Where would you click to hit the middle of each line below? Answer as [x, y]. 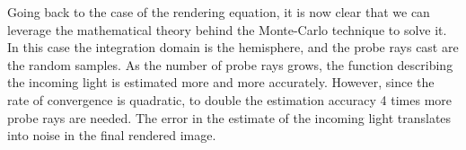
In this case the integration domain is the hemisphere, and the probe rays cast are [233, 47]
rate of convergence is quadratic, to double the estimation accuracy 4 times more [230, 99]
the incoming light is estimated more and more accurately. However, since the [221, 82]
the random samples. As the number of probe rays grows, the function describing [230, 64]
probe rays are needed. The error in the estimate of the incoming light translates [229, 117]
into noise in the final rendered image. [112, 135]
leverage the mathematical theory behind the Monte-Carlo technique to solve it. [227, 29]
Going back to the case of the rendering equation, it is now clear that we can [219, 12]
